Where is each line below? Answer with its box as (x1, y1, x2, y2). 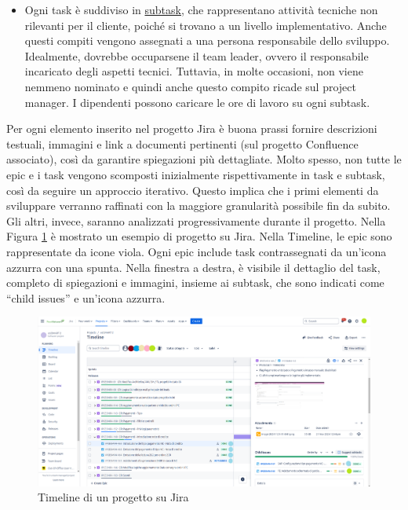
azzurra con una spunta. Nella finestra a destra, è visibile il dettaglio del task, (6, 259, 381, 275)
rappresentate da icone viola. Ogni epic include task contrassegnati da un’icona (6, 243, 387, 259)
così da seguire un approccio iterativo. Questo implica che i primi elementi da (6, 182, 379, 198)
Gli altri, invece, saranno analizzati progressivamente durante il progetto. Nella (6, 212, 386, 229)
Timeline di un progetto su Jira (38, 489, 189, 505)
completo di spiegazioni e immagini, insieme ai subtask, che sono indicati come (6, 274, 384, 291)
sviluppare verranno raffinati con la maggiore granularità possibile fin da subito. (6, 197, 391, 214)
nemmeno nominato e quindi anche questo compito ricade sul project (24, 78, 356, 94)
